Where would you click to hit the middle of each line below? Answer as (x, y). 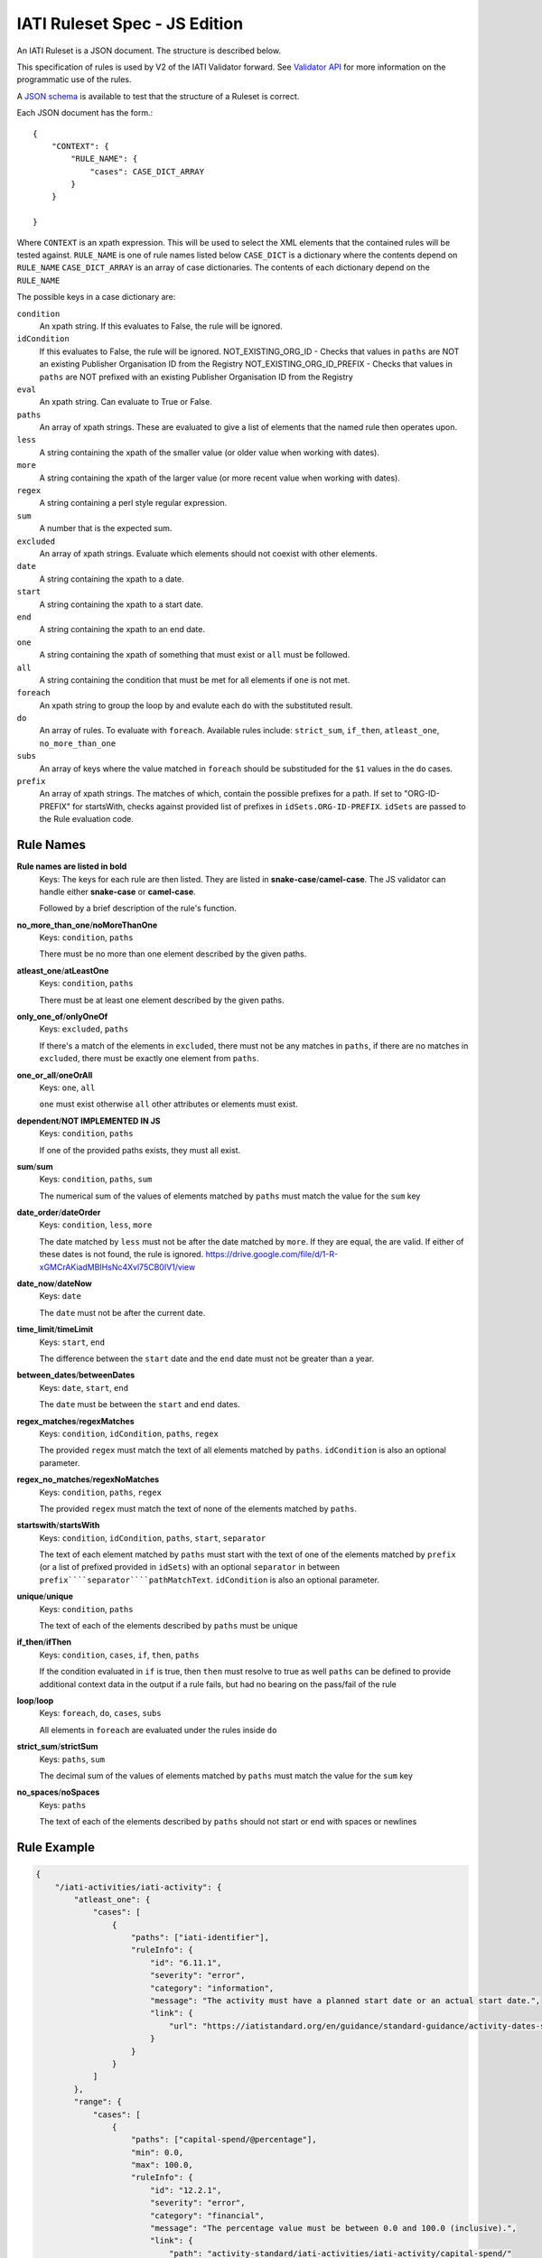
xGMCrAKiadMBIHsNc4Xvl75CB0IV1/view (117, 1267)
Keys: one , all (67, 1087)
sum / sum (35, 1166)
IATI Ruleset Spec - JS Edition (130, 23)
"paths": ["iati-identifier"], (201, 1938)
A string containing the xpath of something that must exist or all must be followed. (195, 655)
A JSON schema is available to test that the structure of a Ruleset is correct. (158, 96)
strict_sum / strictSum (57, 1747)
